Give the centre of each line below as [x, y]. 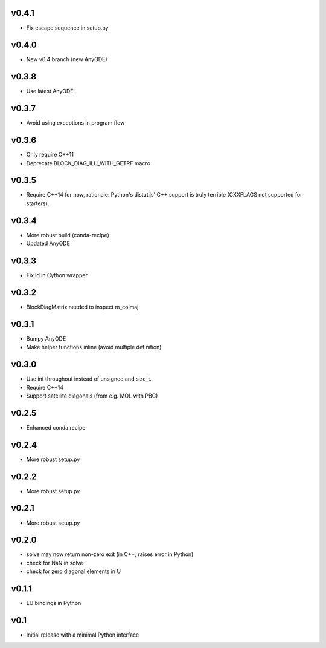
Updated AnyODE [48, 244]
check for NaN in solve [55, 563]
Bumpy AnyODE [46, 338]
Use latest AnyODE [50, 91]
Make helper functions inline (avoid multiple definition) [94, 347]
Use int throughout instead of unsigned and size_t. [89, 379]
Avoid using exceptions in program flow [75, 123]
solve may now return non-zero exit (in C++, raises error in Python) [110, 554]
